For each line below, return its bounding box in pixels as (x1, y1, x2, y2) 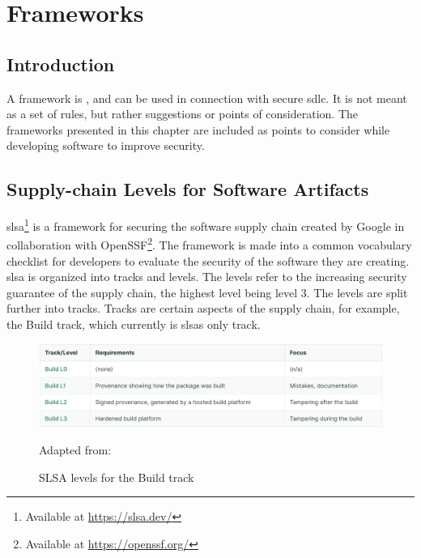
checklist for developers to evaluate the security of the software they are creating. (6, 252, 410, 269)
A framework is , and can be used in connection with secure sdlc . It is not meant (6, 89, 407, 106)
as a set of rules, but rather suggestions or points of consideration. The (6, 105, 359, 122)
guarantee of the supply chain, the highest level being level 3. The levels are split (6, 283, 408, 300)
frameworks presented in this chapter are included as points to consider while (6, 121, 390, 138)
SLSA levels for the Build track (39, 468, 194, 485)
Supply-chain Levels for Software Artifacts (6, 177, 369, 202)
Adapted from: (39, 441, 112, 458)
